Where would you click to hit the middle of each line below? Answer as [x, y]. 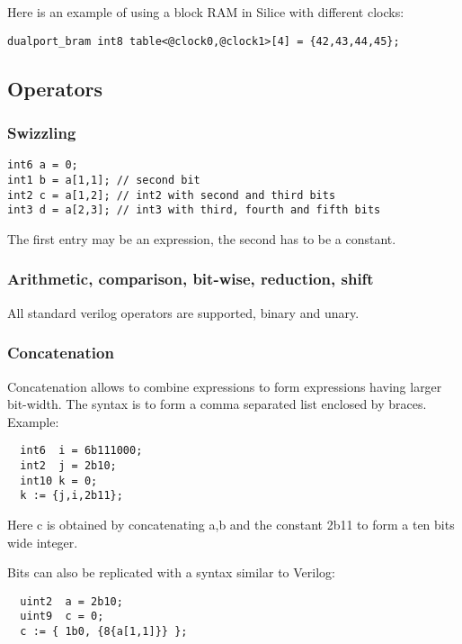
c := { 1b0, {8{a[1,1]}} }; [104, 631]
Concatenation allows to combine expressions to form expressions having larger [225, 386]
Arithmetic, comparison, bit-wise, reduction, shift [191, 279]
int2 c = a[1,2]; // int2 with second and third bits [172, 195]
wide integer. [43, 542]
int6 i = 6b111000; [81, 451]
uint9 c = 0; [62, 617]
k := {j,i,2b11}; [71, 496]
